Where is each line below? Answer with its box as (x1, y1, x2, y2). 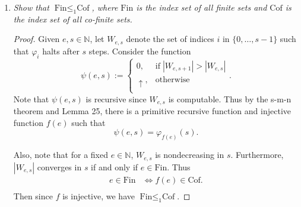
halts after (42, 44, 80, 57)
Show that (13, 1, 49, 13)
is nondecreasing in (155, 148, 224, 161)
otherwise (155, 75, 190, 84)
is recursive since (85, 92, 147, 105)
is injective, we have (62, 189, 135, 202)
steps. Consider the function (88, 44, 191, 57)
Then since (13, 189, 53, 202)
